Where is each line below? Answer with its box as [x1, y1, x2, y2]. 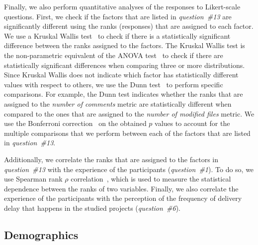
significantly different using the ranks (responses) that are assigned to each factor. [4, 21, 254, 31]
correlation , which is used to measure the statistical [71, 174, 231, 184]
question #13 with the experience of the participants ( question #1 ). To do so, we [4, 164, 254, 174]
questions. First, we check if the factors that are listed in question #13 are [4, 11, 232, 21]
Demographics [4, 227, 79, 242]
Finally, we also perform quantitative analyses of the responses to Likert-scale [4, 1, 241, 11]
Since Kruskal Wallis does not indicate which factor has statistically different [4, 69, 239, 80]
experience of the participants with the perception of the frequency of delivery [4, 193, 242, 203]
